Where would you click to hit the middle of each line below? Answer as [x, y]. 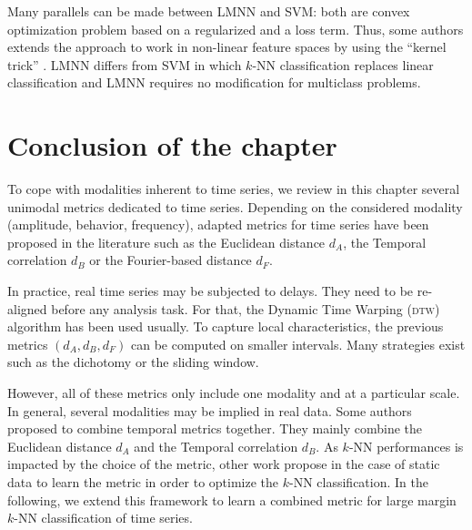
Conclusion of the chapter [172, 145]
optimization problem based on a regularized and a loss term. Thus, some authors [236, 29]
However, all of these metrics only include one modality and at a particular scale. [234, 393]
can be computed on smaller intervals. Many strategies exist [298, 344]
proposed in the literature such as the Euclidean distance [166, 242]
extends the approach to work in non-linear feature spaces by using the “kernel [227, 47]
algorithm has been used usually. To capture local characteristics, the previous [226, 326]
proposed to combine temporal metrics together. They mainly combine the [215, 428]
